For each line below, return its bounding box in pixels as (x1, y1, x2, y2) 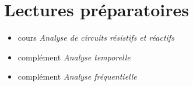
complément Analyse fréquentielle (17, 70, 137, 83)
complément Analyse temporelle (17, 51, 131, 63)
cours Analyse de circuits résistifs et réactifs (17, 31, 174, 44)
